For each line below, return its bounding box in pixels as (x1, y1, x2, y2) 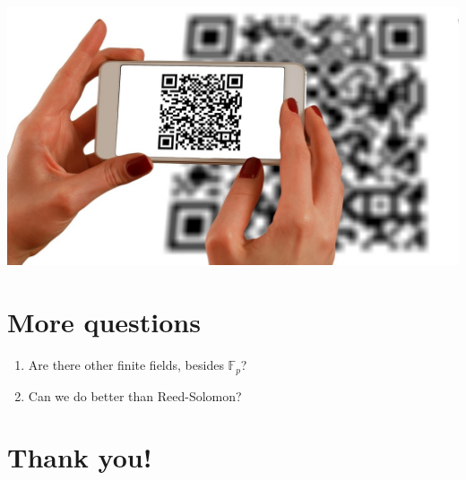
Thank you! (7, 439, 152, 476)
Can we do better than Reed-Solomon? (28, 386, 242, 405)
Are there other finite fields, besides (28, 356, 224, 374)
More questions (7, 304, 201, 340)
